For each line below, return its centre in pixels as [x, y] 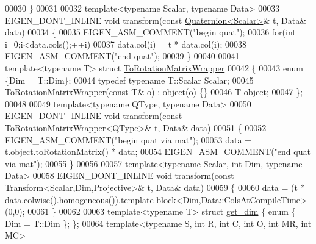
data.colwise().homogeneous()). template [79, 199]
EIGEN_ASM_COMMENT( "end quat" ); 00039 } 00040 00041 [122, 56]
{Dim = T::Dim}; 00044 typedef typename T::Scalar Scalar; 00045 [129, 80]
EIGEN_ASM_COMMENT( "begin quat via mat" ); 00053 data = [128, 139]
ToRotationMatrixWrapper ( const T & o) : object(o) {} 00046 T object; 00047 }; [154, 92]
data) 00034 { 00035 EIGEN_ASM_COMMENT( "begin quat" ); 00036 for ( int [150, 32]
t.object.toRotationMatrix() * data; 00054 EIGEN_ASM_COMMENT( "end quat [158, 152]
